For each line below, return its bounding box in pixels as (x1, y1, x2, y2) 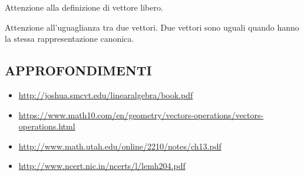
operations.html (18, 120, 75, 132)
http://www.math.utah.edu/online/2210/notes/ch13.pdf (18, 140, 222, 152)
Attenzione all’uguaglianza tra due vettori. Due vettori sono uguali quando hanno (5, 21, 299, 33)
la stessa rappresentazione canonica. (5, 32, 134, 45)
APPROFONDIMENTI (5, 61, 152, 79)
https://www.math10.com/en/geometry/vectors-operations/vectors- (18, 108, 264, 121)
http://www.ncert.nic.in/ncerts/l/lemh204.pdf (18, 160, 186, 172)
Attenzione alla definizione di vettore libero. (5, 1, 163, 13)
